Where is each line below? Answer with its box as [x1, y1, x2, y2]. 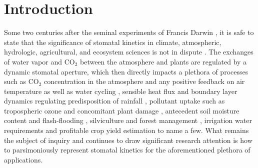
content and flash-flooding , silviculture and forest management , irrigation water [4, 115, 252, 125]
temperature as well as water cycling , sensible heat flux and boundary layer [4, 85, 237, 96]
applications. [4, 154, 43, 164]
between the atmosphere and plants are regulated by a [79, 56, 247, 66]
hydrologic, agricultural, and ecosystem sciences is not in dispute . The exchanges [4, 46, 253, 57]
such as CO [4, 76, 39, 86]
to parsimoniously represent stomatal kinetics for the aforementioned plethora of [4, 144, 250, 155]
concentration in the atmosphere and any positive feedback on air [44, 76, 245, 86]
